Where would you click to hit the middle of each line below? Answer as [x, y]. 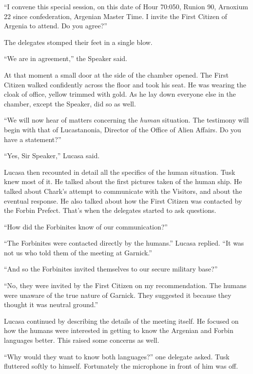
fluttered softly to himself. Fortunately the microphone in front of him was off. [121, 366]
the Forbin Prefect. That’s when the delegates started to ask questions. [110, 210]
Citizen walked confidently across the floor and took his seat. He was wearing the [125, 84]
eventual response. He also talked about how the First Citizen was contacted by [123, 200]
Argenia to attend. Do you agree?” [56, 26]
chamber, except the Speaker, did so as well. [70, 103]
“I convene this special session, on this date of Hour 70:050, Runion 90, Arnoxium [126, 6]
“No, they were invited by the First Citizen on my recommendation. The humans [125, 285]
